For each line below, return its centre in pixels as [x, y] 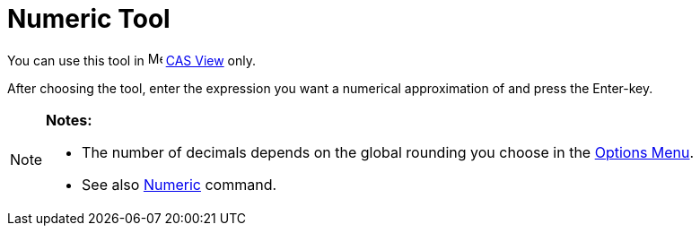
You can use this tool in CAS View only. [131, 60]
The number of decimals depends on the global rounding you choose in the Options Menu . [388, 152]
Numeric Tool [89, 19]
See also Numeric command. [179, 184]
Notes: [69, 120]
